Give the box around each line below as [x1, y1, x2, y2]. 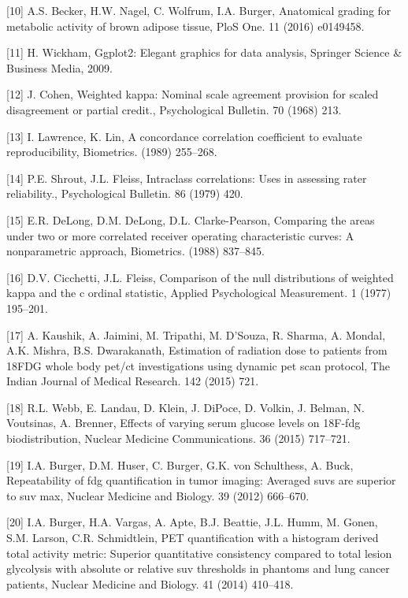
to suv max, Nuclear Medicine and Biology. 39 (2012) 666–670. [6, 487, 310, 503]
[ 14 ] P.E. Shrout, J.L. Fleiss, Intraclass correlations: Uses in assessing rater [6, 169, 367, 186]
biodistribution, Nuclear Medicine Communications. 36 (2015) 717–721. [6, 430, 351, 447]
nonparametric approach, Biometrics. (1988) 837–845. [6, 243, 265, 259]
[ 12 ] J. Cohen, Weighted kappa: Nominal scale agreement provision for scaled [6, 86, 379, 102]
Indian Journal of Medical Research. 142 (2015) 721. [6, 373, 259, 389]
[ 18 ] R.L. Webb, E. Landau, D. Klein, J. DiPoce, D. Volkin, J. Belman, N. [6, 399, 365, 415]
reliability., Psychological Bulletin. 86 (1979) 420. [6, 185, 243, 202]
